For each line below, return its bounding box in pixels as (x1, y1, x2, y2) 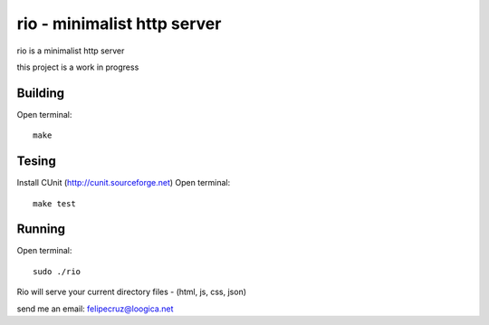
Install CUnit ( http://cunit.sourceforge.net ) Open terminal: (16, 177, 231, 188)
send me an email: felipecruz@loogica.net (16, 303, 174, 314)
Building (16, 85, 65, 100)
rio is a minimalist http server (16, 45, 125, 56)
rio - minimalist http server (16, 14, 222, 33)
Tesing (16, 154, 56, 169)
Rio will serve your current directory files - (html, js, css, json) (16, 286, 247, 298)
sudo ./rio (33, 266, 81, 276)
